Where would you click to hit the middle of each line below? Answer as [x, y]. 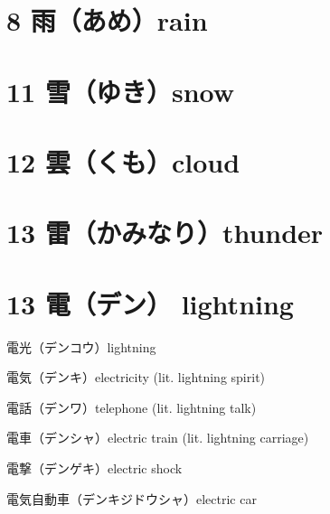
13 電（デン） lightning [150, 303]
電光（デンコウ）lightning [81, 346]
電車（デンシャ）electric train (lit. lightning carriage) [158, 438]
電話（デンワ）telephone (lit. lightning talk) [132, 407]
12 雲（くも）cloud [123, 161]
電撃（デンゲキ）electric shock [94, 468]
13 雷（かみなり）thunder [165, 233]
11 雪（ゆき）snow [121, 91]
